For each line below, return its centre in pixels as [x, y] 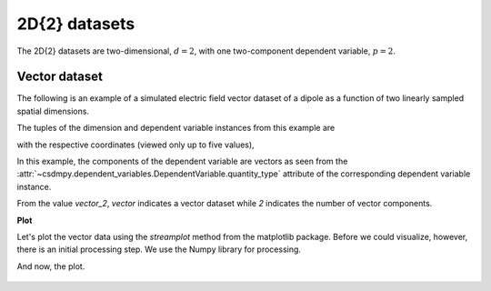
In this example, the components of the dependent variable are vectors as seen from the [182, 161]
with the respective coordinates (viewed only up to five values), [135, 145]
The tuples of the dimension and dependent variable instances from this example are [176, 128]
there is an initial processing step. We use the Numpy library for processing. [159, 249]
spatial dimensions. [53, 111]
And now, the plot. [51, 266]
